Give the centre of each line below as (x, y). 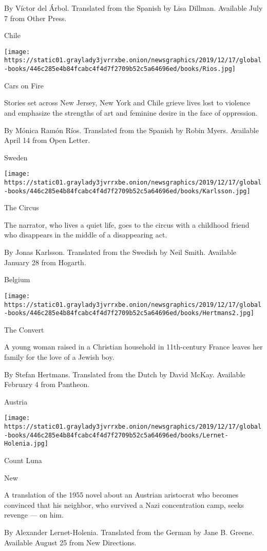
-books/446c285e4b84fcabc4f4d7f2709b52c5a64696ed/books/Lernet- (116, 435)
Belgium (17, 279)
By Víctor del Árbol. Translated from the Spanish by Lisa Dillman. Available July (133, 8)
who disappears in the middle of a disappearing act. (86, 235)
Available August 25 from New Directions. (70, 542)
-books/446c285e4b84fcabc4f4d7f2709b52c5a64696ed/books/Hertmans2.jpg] (129, 313)
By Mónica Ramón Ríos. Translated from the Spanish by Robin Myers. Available (131, 130)
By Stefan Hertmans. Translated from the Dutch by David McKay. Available (125, 374)
